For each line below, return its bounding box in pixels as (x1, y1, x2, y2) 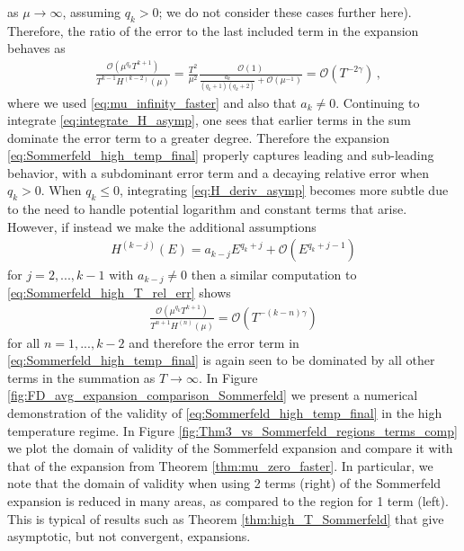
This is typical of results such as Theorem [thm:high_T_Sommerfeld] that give (7, 509, 444, 528)
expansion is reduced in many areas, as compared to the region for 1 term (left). (7, 491, 449, 510)
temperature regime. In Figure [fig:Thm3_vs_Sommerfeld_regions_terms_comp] (7, 421, 458, 440)
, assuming (62, 3, 121, 21)
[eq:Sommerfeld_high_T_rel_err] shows (7, 282, 231, 301)
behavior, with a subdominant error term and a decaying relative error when (7, 163, 430, 182)
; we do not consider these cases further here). (158, 3, 412, 21)
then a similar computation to (191, 264, 357, 283)
